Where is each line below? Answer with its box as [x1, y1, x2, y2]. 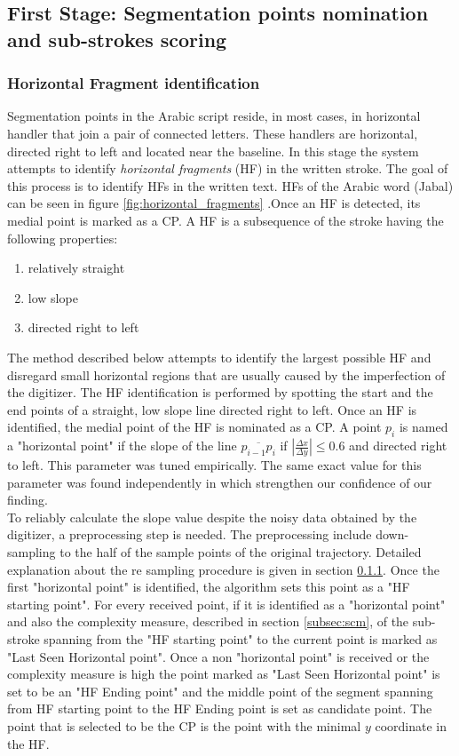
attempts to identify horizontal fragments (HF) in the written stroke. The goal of [7, 159, 448, 178]
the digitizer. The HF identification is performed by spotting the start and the [7, 383, 433, 402]
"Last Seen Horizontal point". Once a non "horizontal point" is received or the [7, 647, 430, 665]
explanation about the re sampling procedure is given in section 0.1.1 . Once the [7, 560, 439, 578]
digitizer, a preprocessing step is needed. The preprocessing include [7, 525, 372, 544]
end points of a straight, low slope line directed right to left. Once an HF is [7, 400, 417, 418]
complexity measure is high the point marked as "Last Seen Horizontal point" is [7, 664, 440, 683]
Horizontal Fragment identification [7, 72, 260, 94]
